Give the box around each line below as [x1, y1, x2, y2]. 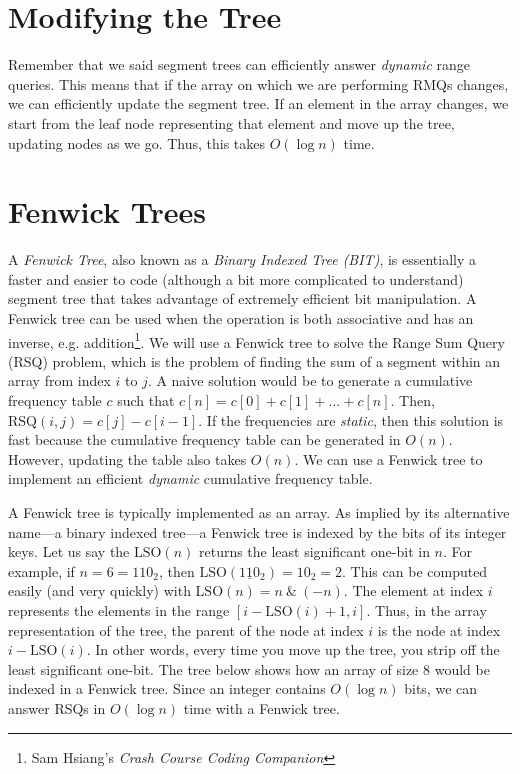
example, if [8, 560, 75, 581]
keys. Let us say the [8, 541, 130, 562]
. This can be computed [342, 560, 488, 581]
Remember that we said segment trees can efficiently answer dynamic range [8, 54, 471, 75]
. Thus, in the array [366, 599, 487, 620]
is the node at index [377, 619, 501, 640]
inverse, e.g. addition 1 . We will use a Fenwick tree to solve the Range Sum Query [8, 328, 505, 352]
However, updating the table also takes [8, 448, 247, 469]
